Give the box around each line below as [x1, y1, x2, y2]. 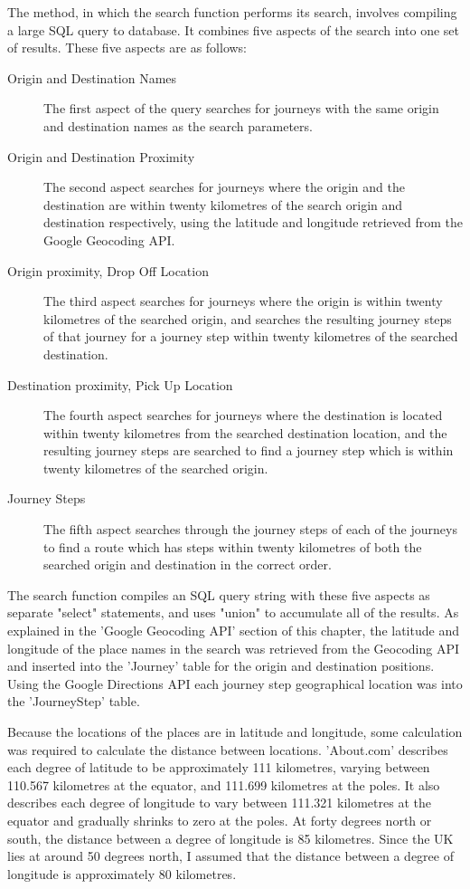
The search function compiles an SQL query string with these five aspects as [7, 585, 430, 604]
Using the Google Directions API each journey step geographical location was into [7, 674, 463, 693]
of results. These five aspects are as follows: [7, 38, 248, 57]
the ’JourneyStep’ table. [7, 692, 140, 711]
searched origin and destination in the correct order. [43, 555, 332, 574]
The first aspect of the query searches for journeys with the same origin [43, 99, 439, 118]
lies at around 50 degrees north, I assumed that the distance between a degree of [7, 846, 454, 865]
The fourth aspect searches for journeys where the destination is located [43, 406, 443, 425]
